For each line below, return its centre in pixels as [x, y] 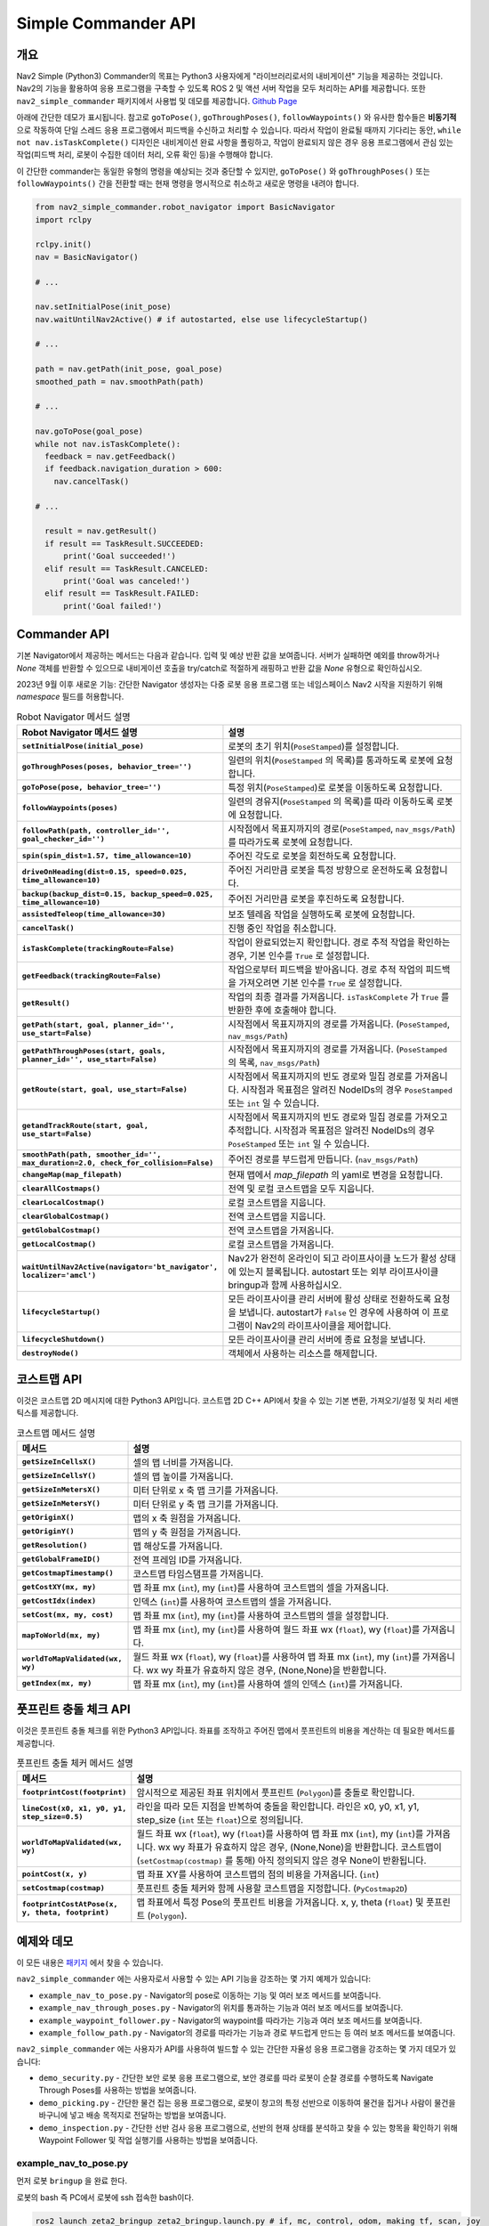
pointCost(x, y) [55, 1874]
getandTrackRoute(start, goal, [85, 1126]
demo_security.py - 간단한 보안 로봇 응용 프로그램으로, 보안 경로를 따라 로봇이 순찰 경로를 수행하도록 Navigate [236, 2078]
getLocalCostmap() [59, 1243]
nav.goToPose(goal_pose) [89, 431]
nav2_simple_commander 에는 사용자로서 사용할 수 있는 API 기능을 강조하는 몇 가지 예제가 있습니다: [194, 1979]
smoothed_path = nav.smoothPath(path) [120, 382]
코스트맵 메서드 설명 [56, 1433]
